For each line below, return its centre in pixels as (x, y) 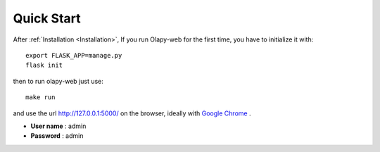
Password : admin (57, 136)
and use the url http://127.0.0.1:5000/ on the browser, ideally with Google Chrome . (132, 113)
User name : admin (58, 126)
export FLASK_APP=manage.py (74, 55)
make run (40, 97)
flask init (44, 65)
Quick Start (47, 18)
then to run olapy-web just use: (58, 81)
